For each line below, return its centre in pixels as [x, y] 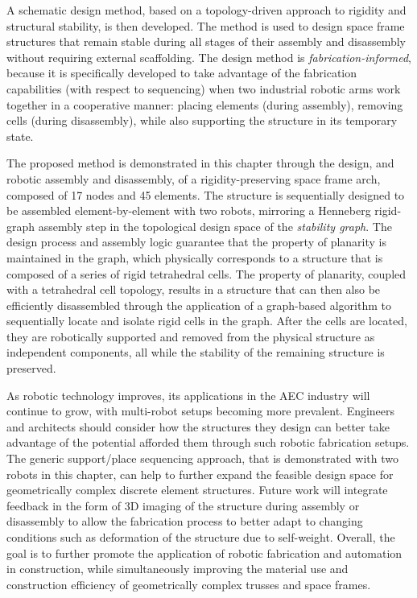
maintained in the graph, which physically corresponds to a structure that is [195, 257]
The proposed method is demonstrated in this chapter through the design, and [200, 163]
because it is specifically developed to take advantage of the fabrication [182, 73]
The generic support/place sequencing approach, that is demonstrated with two [202, 458]
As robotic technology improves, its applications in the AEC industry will [188, 395]
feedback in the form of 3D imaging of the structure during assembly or [183, 505]
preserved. [31, 368]
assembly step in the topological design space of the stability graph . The [215, 226]
